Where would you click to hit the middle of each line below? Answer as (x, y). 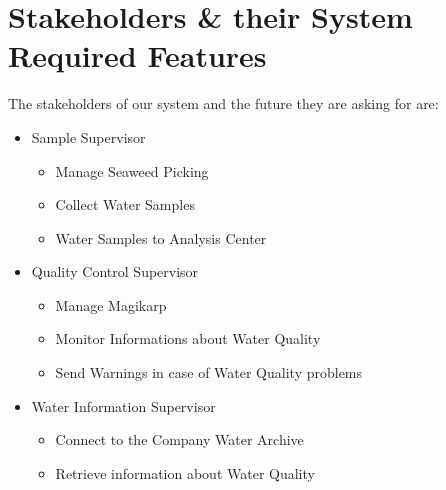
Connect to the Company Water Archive (179, 439)
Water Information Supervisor (123, 405)
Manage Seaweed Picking (132, 170)
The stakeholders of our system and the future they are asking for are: (223, 103)
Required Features (137, 55)
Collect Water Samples (125, 204)
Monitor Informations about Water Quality (188, 338)
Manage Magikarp (111, 304)
